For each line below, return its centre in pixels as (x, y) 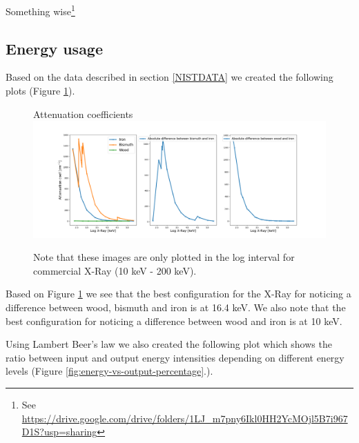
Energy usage (55, 48)
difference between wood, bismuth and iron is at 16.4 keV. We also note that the (176, 307)
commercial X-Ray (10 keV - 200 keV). (115, 270)
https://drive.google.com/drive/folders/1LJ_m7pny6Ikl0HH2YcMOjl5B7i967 (185, 418)
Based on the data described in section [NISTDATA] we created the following (169, 77)
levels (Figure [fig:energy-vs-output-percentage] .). (109, 371)
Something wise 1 (40, 10)
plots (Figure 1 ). (40, 91)
